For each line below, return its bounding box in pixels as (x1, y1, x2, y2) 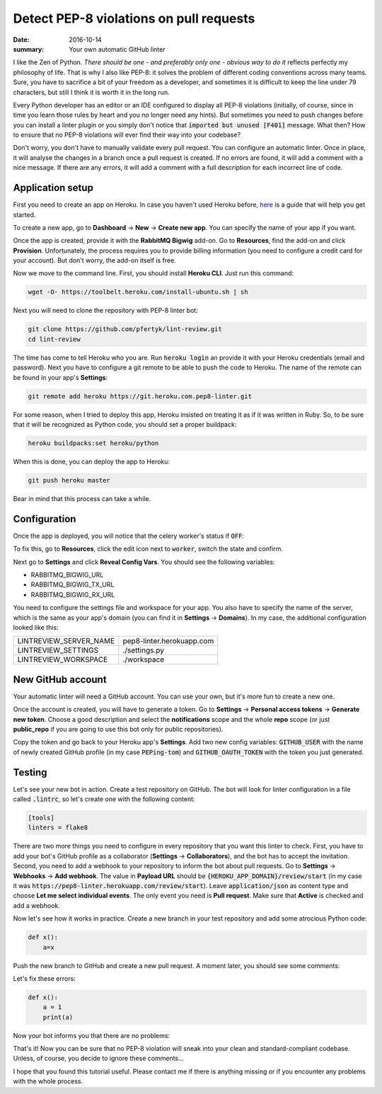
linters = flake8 (28, 824, 88, 831)
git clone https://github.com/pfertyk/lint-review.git (28, 326, 222, 333)
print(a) (42, 1013, 74, 1021)
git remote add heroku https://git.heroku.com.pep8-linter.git (28, 392, 253, 400)
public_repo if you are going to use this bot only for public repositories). (13, 725, 224, 733)
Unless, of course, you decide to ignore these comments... (13, 1054, 184, 1063)
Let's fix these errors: (13, 974, 76, 983)
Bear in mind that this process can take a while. (13, 494, 151, 502)
